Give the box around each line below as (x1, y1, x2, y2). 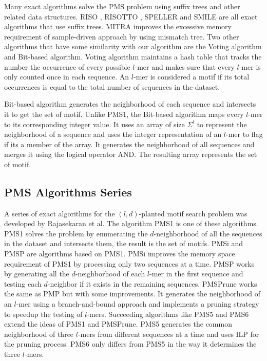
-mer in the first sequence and (149, 268, 243, 279)
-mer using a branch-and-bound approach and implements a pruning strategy (16, 298, 259, 309)
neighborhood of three (4, 328, 74, 339)
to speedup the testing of (4, 308, 83, 319)
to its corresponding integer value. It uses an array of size (4, 118, 185, 129)
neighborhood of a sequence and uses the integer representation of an (4, 129, 222, 139)
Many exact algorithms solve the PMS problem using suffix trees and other (4, 1, 240, 11)
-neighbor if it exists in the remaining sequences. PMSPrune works (47, 278, 257, 289)
